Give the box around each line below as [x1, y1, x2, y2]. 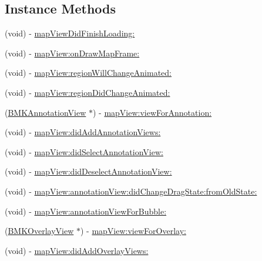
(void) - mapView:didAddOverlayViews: [5, 244, 149, 256]
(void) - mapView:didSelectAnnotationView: [5, 145, 163, 158]
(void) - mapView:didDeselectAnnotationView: [5, 165, 172, 178]
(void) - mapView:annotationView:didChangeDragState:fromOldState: [5, 185, 257, 197]
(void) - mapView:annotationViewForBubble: [5, 205, 167, 217]
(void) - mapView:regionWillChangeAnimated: [5, 66, 172, 79]
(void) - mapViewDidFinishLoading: [5, 27, 135, 39]
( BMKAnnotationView [5, 106, 86, 118]
